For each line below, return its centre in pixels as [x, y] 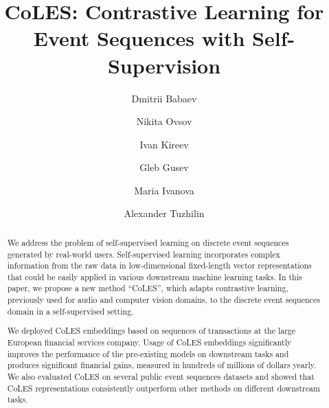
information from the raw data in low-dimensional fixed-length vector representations [159, 265]
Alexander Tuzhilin [164, 213]
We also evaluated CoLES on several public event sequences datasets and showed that [161, 376]
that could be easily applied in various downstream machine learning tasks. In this [155, 276]
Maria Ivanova [164, 190]
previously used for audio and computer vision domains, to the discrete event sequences [163, 300]
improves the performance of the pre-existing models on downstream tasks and [148, 353]
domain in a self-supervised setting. [70, 311]
